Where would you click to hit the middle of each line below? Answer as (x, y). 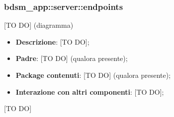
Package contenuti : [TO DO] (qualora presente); (93, 75)
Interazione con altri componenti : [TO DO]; (90, 91)
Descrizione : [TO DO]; (52, 41)
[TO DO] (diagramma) (39, 25)
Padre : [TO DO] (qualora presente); (72, 58)
